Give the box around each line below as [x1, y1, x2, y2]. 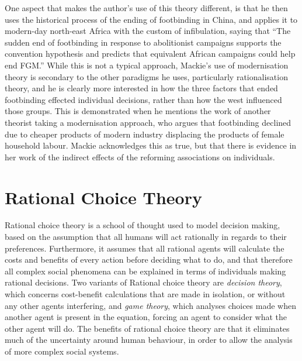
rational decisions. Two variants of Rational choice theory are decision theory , [5, 276, 282, 288]
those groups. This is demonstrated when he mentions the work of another [5, 105, 271, 117]
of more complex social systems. [5, 345, 119, 357]
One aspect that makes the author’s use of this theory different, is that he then [5, 2, 288, 13]
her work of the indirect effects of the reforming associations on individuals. [5, 150, 275, 163]
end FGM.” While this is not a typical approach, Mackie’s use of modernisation [5, 59, 289, 71]
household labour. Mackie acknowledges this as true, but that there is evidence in [5, 139, 297, 152]
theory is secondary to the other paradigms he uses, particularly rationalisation [5, 70, 288, 82]
